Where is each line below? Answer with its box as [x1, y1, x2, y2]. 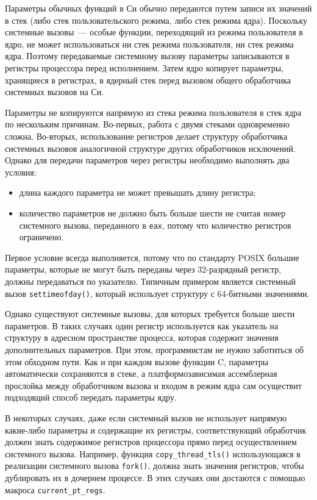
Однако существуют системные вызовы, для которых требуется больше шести [5, 307, 295, 320]
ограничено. [19, 230, 64, 243]
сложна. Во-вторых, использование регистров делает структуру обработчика [5, 129, 288, 142]
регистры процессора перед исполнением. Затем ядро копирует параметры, [5, 61, 283, 74]
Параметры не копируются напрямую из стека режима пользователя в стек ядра [5, 105, 302, 118]
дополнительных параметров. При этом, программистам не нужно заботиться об [5, 343, 304, 355]
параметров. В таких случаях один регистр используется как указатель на [5, 319, 279, 332]
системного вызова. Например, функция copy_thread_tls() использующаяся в [5, 447, 301, 460]
